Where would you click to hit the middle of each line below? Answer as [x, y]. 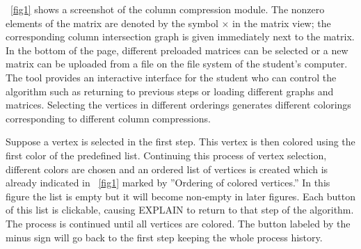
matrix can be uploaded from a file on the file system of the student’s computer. [177, 64]
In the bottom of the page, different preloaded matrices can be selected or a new [177, 50]
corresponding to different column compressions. [108, 118]
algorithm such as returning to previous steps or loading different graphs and [170, 91]
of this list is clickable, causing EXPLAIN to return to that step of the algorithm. [180, 210]
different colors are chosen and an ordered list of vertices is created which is [167, 169]
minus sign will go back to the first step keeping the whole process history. [164, 237]
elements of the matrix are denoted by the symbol [112, 23]
